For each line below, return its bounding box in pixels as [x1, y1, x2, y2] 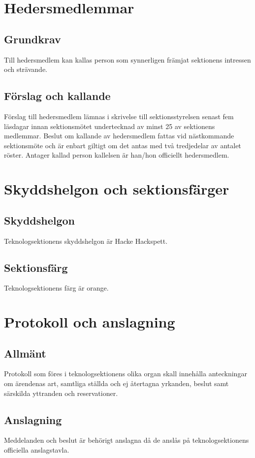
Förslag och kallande [4, 88, 111, 103]
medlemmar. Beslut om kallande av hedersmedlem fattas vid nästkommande [4, 131, 234, 141]
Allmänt [4, 345, 46, 360]
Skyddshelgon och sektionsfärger [4, 179, 229, 199]
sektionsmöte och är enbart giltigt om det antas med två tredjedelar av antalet [4, 140, 241, 150]
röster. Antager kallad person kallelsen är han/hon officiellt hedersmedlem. [4, 150, 229, 160]
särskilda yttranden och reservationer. [4, 388, 118, 398]
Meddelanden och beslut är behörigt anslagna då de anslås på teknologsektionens [4, 435, 249, 445]
